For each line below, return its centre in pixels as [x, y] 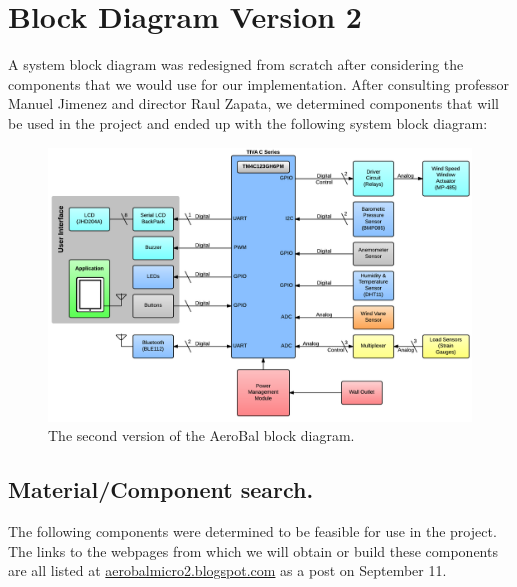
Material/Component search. [161, 489]
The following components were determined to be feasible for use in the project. [252, 531]
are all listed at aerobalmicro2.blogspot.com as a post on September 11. [227, 570]
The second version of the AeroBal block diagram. [201, 435]
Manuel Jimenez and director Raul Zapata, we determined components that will [253, 103]
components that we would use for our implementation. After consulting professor [259, 83]
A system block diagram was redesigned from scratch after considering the [236, 64]
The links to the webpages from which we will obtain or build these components [253, 550]
